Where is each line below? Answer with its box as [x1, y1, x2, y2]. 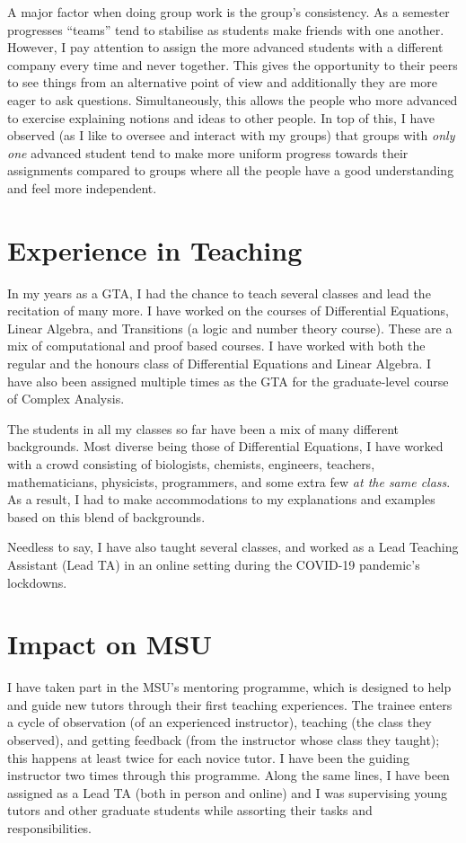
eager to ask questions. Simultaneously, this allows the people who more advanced [7, 90, 458, 109]
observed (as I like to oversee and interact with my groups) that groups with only [7, 126, 455, 145]
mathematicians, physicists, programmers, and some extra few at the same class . [7, 472, 451, 491]
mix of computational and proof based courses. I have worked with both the [7, 336, 426, 355]
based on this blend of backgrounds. [7, 507, 206, 526]
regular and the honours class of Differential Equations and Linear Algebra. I [7, 354, 432, 373]
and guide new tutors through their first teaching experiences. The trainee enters [7, 695, 453, 714]
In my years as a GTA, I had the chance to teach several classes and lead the [7, 283, 431, 302]
